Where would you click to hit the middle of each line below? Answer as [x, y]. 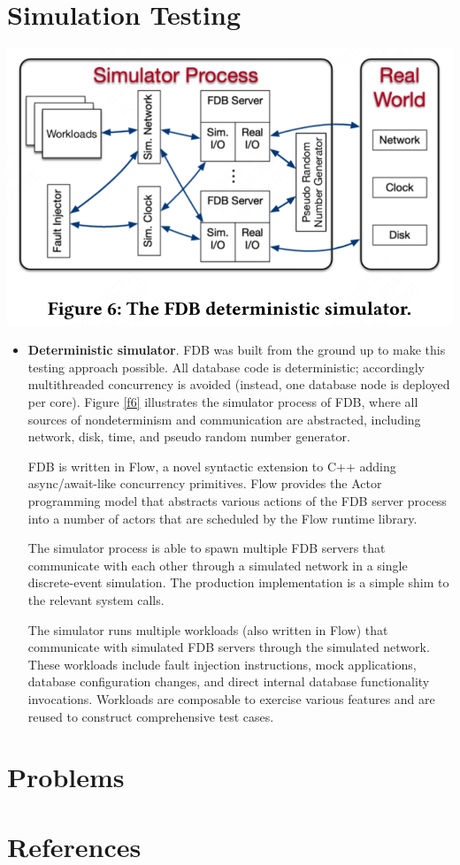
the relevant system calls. [96, 600]
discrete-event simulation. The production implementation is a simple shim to [238, 582]
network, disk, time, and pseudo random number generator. [189, 436]
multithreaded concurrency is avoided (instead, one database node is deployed [239, 384]
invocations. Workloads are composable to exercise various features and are [231, 698]
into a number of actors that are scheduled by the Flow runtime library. [222, 518]
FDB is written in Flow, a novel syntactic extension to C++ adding [212, 466]
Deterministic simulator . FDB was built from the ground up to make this [237, 350]
